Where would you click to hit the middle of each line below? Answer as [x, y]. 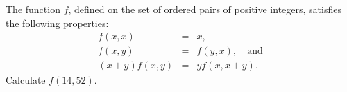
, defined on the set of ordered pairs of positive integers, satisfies [205, 9]
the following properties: [57, 22]
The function [33, 9]
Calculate [26, 80]
